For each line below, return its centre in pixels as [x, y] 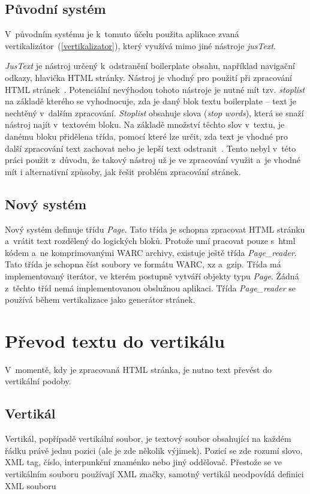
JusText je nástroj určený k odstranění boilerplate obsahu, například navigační [150, 66]
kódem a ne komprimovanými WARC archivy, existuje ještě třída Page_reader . [151, 252]
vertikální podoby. [38, 381]
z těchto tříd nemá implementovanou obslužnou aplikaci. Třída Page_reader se [151, 287]
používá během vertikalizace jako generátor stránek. [100, 299]
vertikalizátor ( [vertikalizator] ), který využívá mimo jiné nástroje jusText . [141, 45]
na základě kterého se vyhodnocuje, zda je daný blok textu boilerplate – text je [151, 101]
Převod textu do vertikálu [115, 340]
